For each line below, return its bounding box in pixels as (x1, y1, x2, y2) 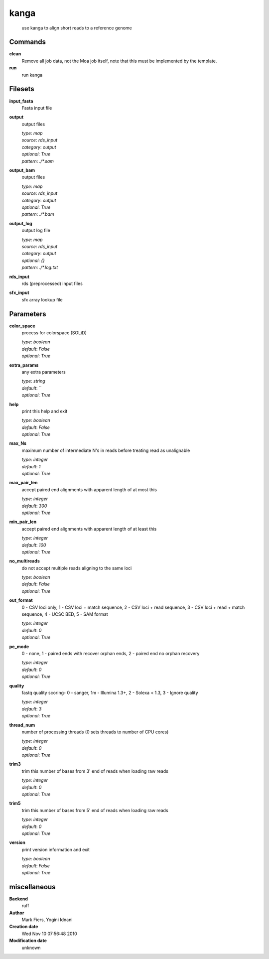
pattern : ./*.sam (21, 158, 54, 164)
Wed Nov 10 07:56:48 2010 (21, 931, 77, 937)
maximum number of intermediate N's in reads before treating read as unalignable (21, 447, 190, 453)
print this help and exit (21, 408, 68, 414)
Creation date (9, 924, 38, 930)
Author (9, 910, 24, 916)
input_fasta (9, 98, 33, 104)
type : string (21, 378, 46, 384)
